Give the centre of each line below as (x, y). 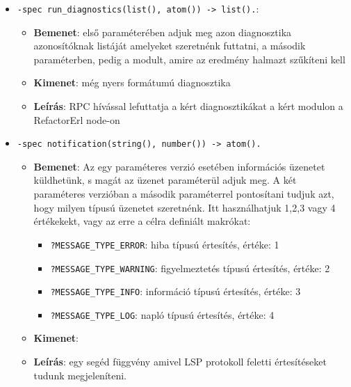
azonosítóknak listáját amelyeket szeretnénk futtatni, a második (170, 46)
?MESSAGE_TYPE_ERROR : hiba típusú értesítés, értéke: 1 (165, 244)
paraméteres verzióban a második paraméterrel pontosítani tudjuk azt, (184, 194)
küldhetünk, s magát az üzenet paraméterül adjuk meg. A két (165, 180)
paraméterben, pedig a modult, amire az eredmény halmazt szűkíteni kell (189, 59)
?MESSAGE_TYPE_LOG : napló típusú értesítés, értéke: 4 (162, 314)
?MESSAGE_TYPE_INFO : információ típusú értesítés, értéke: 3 (175, 291)
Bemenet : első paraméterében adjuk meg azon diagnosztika (163, 32)
